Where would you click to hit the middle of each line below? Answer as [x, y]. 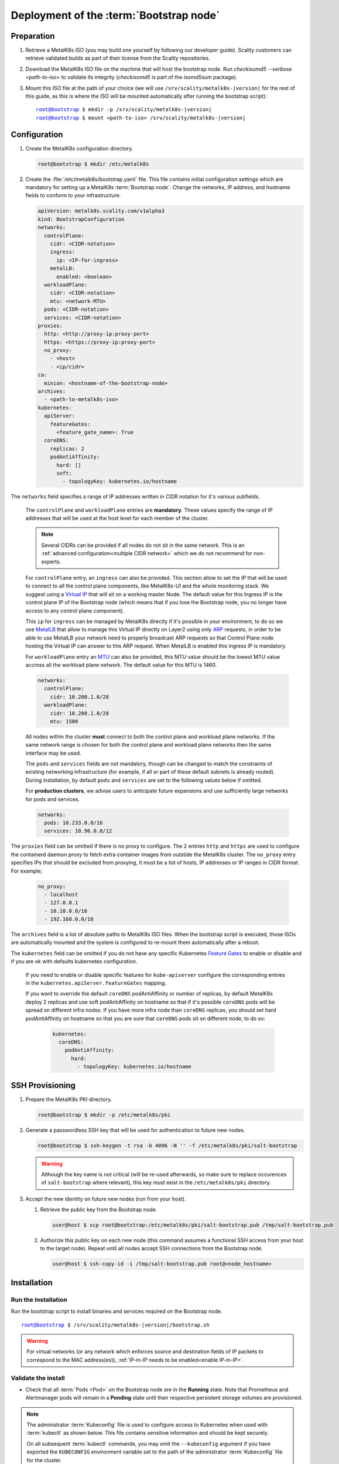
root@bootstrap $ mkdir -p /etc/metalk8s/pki [104, 1115]
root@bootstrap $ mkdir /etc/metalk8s [93, 164]
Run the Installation [39, 1299]
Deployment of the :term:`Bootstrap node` [115, 15]
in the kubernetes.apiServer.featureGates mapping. [96, 983]
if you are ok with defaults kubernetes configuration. [74, 962]
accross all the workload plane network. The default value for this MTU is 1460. [121, 665]
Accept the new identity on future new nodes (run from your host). [106, 1199]
